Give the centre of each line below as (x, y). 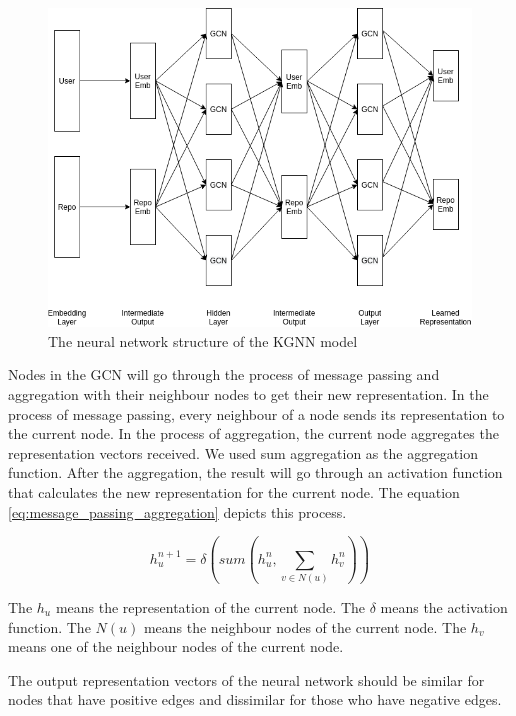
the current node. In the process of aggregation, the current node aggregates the (253, 433)
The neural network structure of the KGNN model (203, 340)
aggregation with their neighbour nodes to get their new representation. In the (248, 394)
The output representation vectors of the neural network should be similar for (246, 679)
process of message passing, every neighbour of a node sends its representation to (256, 413)
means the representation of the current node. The (210, 606)
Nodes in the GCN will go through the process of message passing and (224, 374)
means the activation (444, 606)
